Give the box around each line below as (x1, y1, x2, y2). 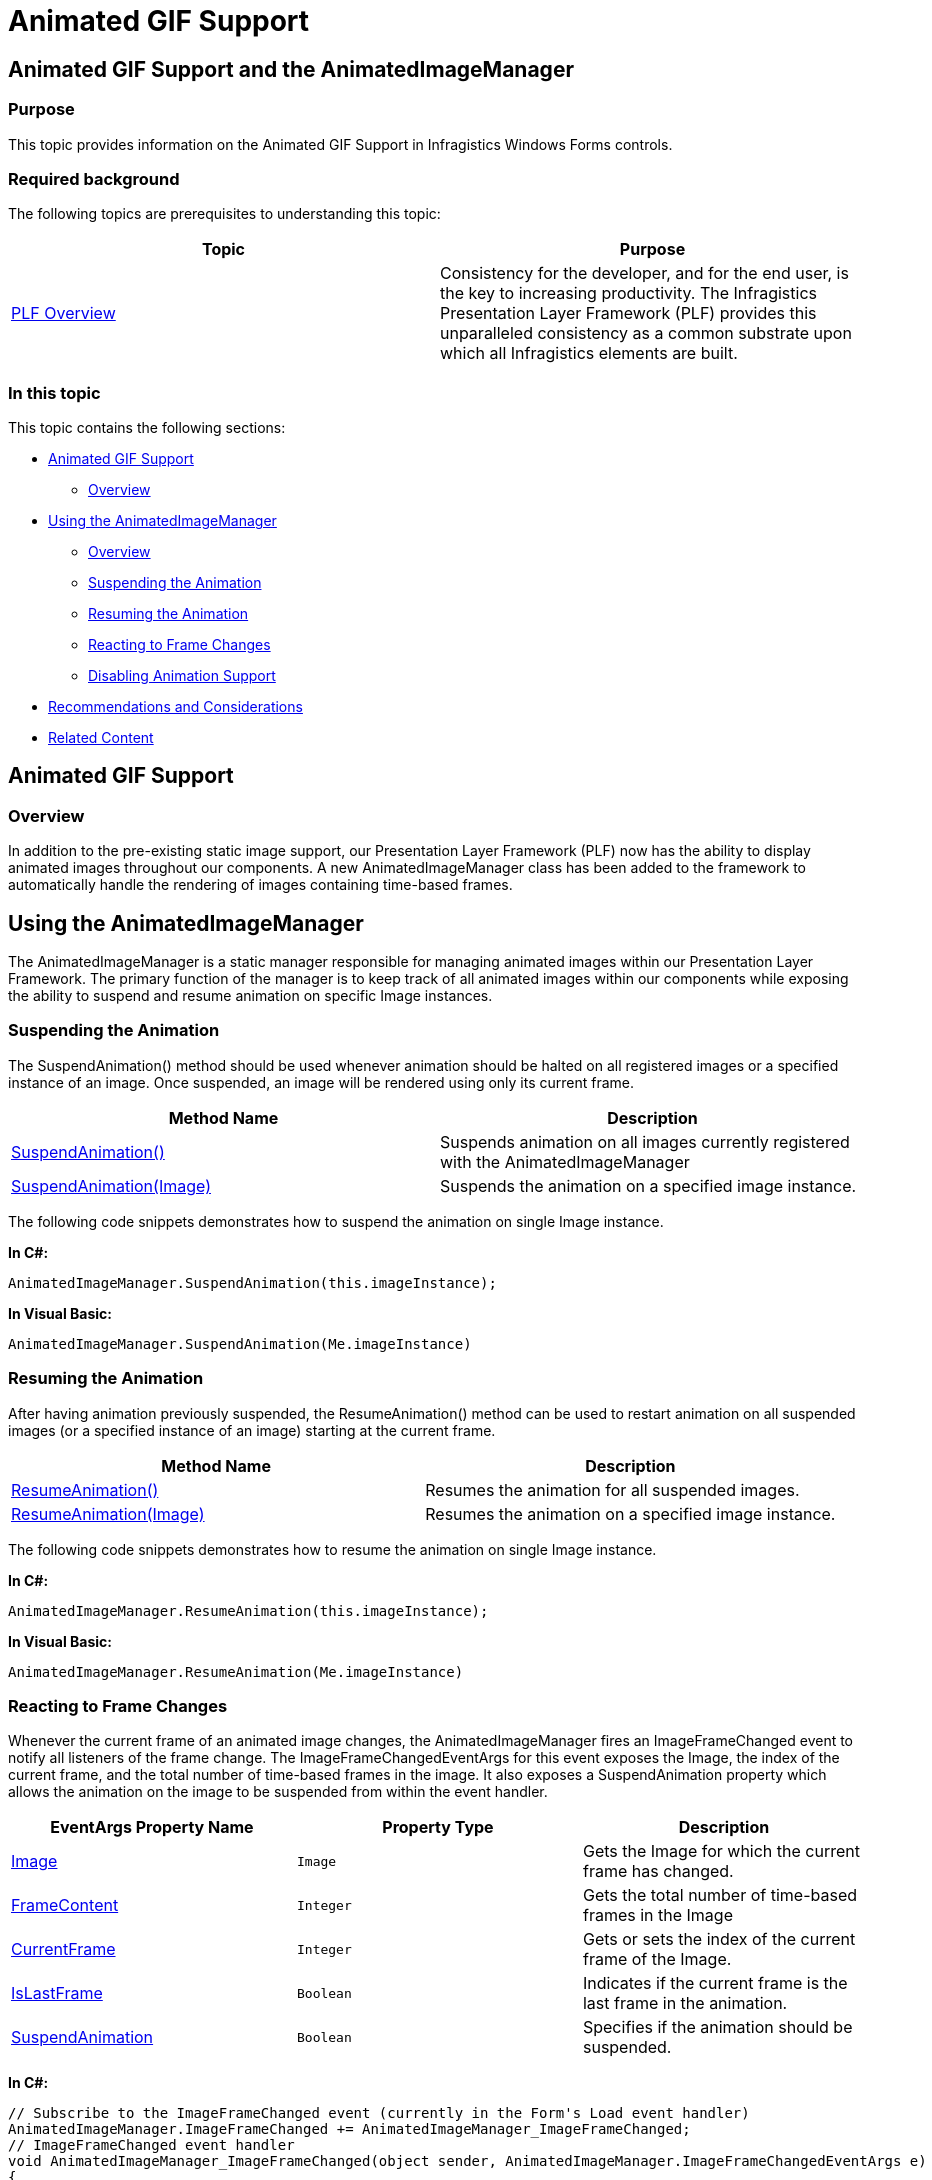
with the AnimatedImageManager (440, 1151, 690, 1172)
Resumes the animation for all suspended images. (425, 1479, 800, 1500)
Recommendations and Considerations (48, 698, 303, 716)
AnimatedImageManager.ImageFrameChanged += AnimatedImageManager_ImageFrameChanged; (8, 2121, 691, 2138)
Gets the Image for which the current (582, 1841, 860, 1862)
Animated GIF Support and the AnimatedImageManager (8, 56, 574, 82)
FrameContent (11, 1895, 119, 1916)
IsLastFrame (11, 1983, 103, 2004)
